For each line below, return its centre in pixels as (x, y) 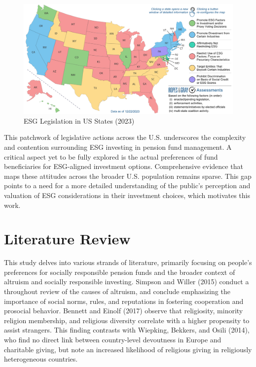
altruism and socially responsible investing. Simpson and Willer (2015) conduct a (127, 282)
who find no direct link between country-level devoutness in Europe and (113, 339)
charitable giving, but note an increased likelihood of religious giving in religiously (128, 349)
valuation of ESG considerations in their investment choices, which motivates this (127, 195)
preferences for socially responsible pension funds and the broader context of (120, 272)
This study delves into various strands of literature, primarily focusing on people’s (128, 262)
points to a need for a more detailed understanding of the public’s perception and (127, 185)
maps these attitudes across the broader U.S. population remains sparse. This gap (128, 176)
